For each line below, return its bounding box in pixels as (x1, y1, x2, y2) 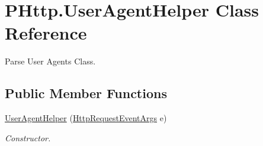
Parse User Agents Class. (5, 55, 96, 67)
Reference (5, 21, 87, 45)
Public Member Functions (5, 84, 167, 102)
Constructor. (5, 131, 51, 144)
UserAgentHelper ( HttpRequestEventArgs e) (5, 112, 167, 124)
